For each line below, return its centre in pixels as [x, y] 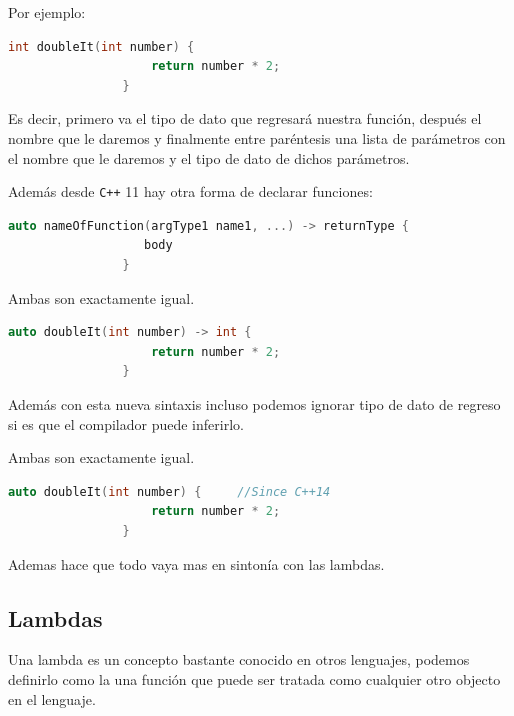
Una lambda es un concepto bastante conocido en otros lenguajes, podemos [239, 659]
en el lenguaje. [52, 698]
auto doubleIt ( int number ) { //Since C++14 [169, 491]
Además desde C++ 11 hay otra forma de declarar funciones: [190, 191]
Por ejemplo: [47, 12]
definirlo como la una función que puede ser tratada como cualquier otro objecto [254, 678]
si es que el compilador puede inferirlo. [126, 423]
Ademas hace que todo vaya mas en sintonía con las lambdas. [196, 563]
